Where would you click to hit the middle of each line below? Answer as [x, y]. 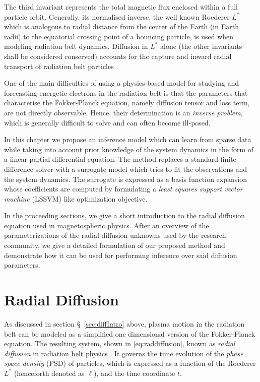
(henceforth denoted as [49, 373]
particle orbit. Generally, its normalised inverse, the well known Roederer [117, 16]
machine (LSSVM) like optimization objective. [76, 198]
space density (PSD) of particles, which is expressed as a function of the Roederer [130, 363]
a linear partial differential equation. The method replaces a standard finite [120, 159]
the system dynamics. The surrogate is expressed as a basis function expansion [125, 179]
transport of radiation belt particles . [61, 66]
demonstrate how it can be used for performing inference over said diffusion [121, 255]
